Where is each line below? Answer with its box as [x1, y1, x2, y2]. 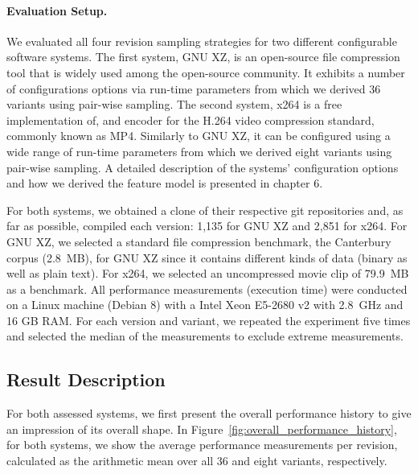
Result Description [6, 367, 166, 392]
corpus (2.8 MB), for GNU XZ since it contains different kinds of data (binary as [6, 249, 408, 266]
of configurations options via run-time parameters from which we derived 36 [6, 80, 381, 97]
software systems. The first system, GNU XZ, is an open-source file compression [6, 48, 400, 65]
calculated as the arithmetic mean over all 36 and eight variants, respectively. [6, 452, 387, 469]
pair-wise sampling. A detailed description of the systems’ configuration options [6, 159, 399, 175]
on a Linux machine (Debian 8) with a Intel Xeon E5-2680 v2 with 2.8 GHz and [6, 296, 404, 313]
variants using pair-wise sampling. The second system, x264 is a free [6, 96, 342, 113]
